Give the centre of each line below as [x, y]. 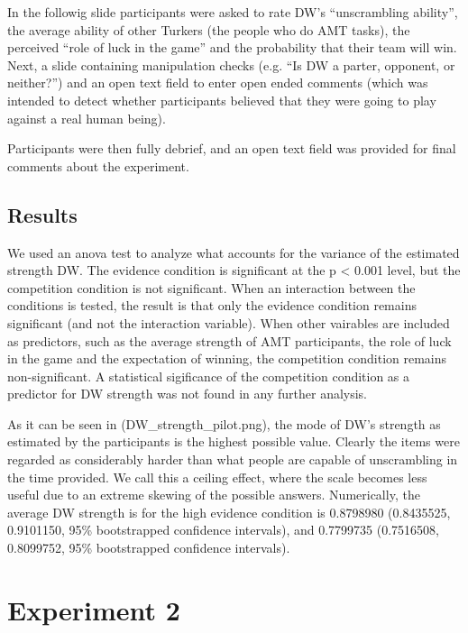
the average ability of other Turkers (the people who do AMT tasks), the [209, 29]
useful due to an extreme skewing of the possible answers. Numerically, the [214, 495]
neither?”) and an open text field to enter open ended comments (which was [218, 83]
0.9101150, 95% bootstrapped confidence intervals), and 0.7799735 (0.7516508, [223, 530]
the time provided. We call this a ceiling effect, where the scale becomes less [217, 477]
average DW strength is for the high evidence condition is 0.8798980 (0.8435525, [229, 512]
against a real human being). [87, 118]
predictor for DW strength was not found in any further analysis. [188, 394]
